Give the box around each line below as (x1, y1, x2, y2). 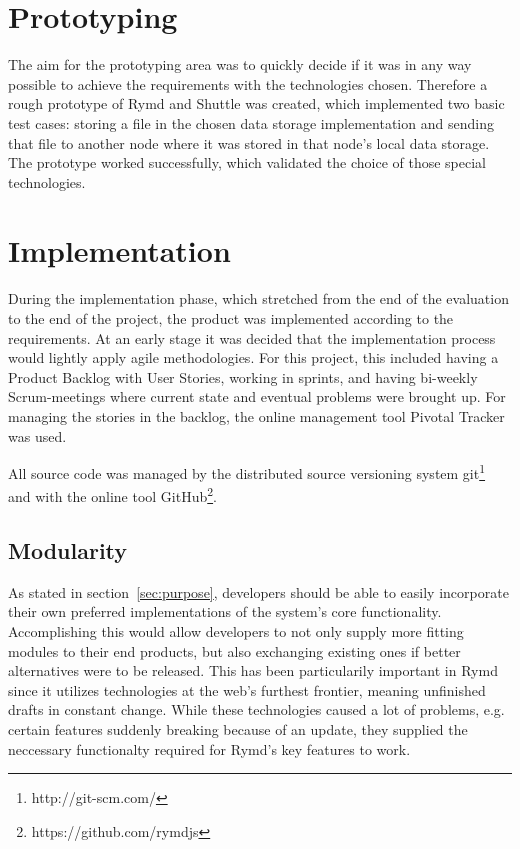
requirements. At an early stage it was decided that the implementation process (8, 327, 496, 348)
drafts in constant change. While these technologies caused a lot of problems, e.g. (8, 699, 505, 720)
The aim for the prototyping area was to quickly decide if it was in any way (8, 54, 472, 75)
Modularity (8, 535, 128, 566)
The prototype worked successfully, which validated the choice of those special (8, 152, 486, 173)
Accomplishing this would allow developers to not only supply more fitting (8, 621, 464, 642)
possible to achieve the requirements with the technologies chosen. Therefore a (8, 73, 488, 94)
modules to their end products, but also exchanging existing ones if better (8, 640, 461, 661)
